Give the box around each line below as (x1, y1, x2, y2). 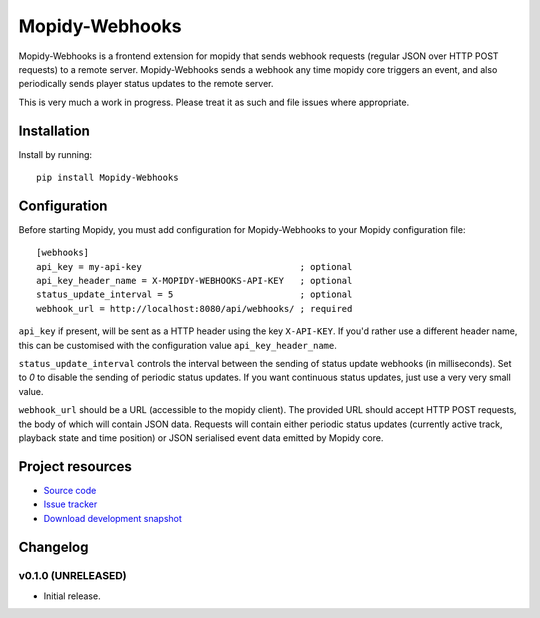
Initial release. (43, 590, 101, 602)
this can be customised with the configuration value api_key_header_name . (18, 339, 337, 351)
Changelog (18, 538, 89, 555)
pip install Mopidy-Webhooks (36, 172, 179, 184)
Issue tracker (43, 498, 98, 510)
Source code (43, 484, 97, 496)
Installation (18, 122, 90, 139)
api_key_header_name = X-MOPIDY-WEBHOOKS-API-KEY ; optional (36, 275, 353, 287)
